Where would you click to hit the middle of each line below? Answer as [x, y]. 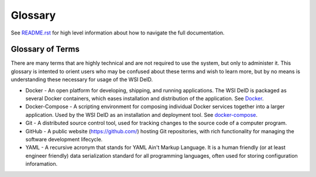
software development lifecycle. [64, 139]
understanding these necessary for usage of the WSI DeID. [82, 79]
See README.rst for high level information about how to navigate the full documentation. [118, 33]
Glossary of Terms [45, 49]
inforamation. [42, 164]
